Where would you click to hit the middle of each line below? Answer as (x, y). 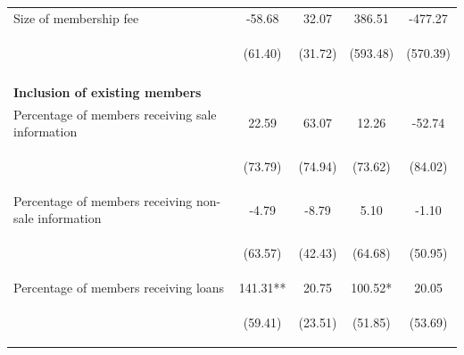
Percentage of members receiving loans (119, 288)
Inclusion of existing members (108, 91)
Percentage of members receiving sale (115, 114)
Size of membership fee (76, 17)
